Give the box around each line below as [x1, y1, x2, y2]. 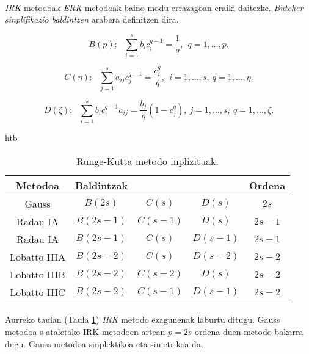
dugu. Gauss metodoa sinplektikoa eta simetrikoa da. [5, 337, 203, 350]
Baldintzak [75, 178, 128, 192]
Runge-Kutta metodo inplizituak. [76, 153, 219, 168]
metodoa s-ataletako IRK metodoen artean [5, 325, 165, 338]
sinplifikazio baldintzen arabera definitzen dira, [5, 13, 179, 26]
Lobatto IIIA [10, 249, 65, 264]
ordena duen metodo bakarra [195, 325, 304, 338]
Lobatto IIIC [10, 284, 65, 299]
